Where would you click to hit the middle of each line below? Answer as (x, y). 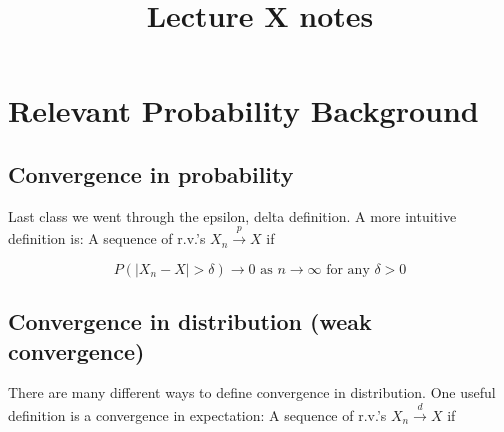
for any (348, 269)
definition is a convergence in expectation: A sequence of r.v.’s (197, 414)
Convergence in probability (151, 173)
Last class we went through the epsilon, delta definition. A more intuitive (232, 215)
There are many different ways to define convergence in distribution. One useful (252, 392)
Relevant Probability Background (243, 110)
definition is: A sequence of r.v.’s (107, 238)
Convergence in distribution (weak (190, 321)
